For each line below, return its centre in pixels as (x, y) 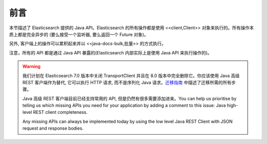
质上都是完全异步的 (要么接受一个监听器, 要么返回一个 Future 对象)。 (79, 34)
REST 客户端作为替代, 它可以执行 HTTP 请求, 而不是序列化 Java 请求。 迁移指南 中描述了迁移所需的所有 (127, 82)
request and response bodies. (53, 128)
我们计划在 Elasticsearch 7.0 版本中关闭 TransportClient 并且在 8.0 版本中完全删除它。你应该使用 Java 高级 (131, 75)
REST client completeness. (60, 112)
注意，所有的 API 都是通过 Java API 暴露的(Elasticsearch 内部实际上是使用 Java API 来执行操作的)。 (111, 52)
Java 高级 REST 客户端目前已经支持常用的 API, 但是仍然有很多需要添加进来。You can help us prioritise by (130, 98)
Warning (31, 66)
